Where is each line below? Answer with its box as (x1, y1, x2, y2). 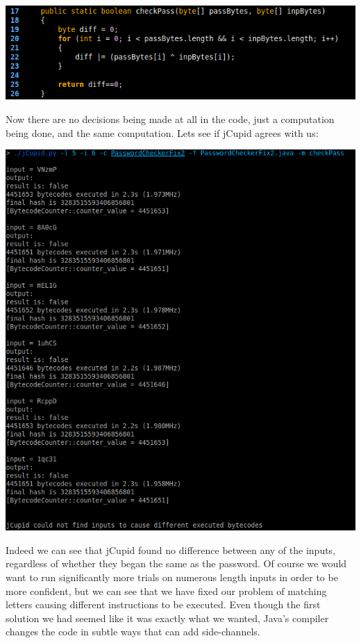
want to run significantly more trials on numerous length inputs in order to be (6, 569, 338, 584)
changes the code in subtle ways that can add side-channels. (6, 624, 260, 639)
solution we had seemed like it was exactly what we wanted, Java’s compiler (6, 610, 329, 625)
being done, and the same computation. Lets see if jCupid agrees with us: (6, 125, 319, 140)
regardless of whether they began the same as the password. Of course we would (6, 556, 347, 571)
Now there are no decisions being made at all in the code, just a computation (6, 111, 335, 126)
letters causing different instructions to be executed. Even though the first (6, 597, 321, 612)
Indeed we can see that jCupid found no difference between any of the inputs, (6, 542, 336, 557)
